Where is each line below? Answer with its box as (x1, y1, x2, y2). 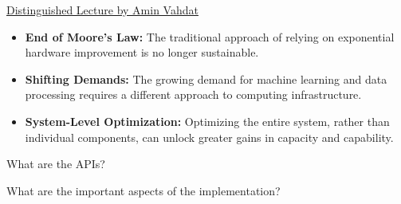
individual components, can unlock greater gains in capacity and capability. (25, 128, 394, 145)
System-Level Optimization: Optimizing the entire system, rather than (25, 112, 390, 129)
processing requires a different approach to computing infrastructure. (25, 86, 362, 103)
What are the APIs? (6, 155, 105, 172)
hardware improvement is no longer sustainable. (25, 44, 259, 61)
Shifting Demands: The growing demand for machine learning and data (25, 70, 387, 87)
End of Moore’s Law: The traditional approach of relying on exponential (25, 28, 395, 45)
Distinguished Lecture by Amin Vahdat (6, 2, 199, 18)
